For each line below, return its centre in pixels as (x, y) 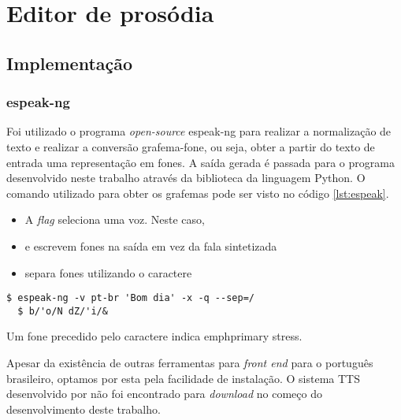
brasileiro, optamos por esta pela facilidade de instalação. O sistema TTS (183, 378)
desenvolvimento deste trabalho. (84, 409)
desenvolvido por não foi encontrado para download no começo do (164, 394)
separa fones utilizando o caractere (108, 272)
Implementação (70, 63)
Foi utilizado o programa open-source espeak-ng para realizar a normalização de (199, 131)
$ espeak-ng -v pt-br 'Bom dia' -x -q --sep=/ (130, 298)
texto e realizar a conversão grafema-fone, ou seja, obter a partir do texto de (191, 146)
